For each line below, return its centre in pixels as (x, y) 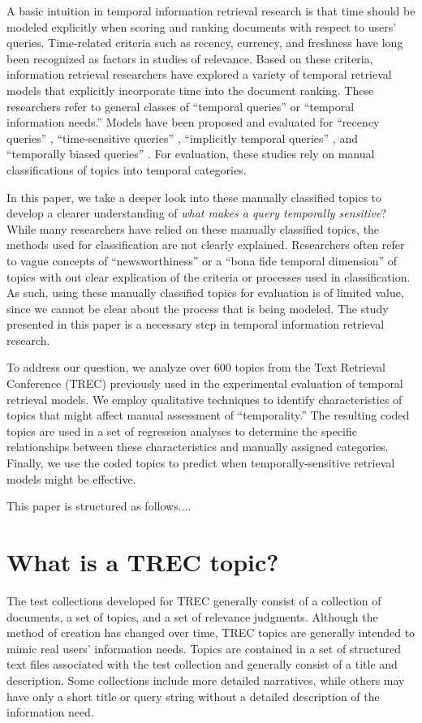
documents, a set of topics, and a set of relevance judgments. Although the (192, 616)
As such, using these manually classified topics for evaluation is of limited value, (205, 293)
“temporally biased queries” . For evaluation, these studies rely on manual (191, 154)
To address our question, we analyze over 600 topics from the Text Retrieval (196, 367)
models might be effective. (71, 478)
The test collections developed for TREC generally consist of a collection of (194, 600)
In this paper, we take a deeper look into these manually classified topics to (194, 197)
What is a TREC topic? (143, 562)
